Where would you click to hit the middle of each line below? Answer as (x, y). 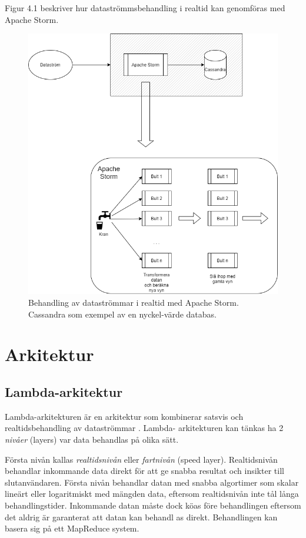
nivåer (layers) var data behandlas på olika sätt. (92, 440)
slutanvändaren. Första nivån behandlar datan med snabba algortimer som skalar (152, 482)
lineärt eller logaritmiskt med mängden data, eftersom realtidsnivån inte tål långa (152, 494)
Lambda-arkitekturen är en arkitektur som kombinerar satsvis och (124, 416)
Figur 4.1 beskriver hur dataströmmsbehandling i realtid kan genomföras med (145, 8)
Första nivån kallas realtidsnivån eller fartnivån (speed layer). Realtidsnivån (141, 459)
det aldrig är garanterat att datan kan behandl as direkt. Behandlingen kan (141, 517)
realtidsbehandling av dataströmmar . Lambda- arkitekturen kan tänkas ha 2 (144, 428)
